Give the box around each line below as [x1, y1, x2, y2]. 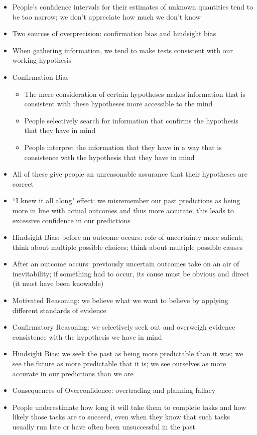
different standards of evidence [12, 305, 106, 315]
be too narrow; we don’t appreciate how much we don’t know [12, 11, 201, 22]
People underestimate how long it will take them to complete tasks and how [12, 401, 246, 412]
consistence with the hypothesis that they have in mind [24, 152, 195, 162]
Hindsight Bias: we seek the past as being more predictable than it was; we [12, 348, 243, 359]
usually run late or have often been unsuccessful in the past [12, 421, 195, 431]
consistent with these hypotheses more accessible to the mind [24, 98, 213, 109]
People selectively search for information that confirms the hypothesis [24, 115, 238, 125]
